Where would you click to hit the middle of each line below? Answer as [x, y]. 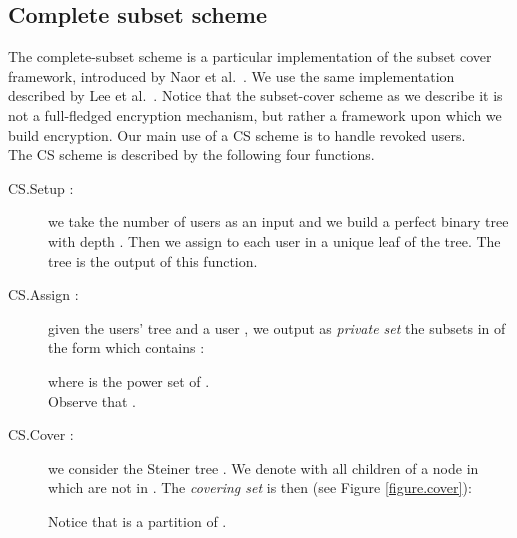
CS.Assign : [43, 294]
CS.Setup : [41, 187]
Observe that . [92, 400]
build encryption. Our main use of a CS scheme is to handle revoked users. [237, 134]
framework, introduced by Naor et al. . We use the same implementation [231, 75]
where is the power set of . [129, 380]
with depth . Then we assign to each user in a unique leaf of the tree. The [274, 240]
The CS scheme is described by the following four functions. [191, 154]
